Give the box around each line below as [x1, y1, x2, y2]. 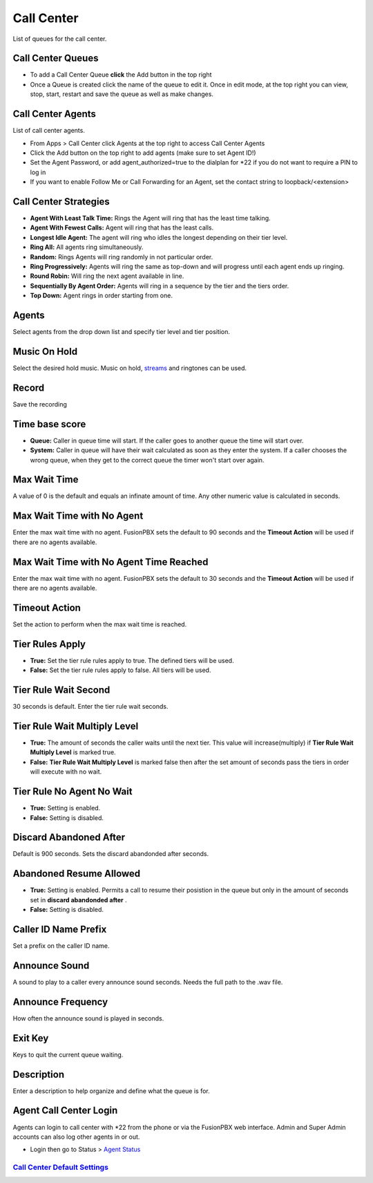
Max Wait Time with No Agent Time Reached [12, 556, 209, 568]
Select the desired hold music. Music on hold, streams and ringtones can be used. [12, 364, 247, 372]
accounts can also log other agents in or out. [12, 1133, 140, 1141]
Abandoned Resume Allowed [12, 868, 141, 879]
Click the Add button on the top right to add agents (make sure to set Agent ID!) [30, 149, 256, 157]
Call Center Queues [12, 53, 99, 64]
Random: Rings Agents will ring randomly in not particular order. [30, 252, 213, 261]
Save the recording [12, 400, 67, 408]
